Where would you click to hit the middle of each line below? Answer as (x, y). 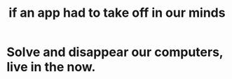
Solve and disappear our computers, (115, 52)
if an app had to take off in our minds (117, 13)
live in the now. (51, 67)
